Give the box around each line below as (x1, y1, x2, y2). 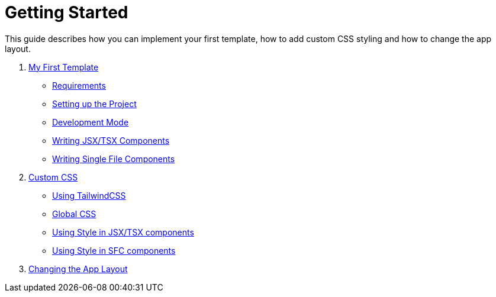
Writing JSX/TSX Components (52, 135, 170, 146)
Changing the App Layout (28, 263, 128, 274)
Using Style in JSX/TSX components (52, 227, 194, 237)
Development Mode (52, 117, 129, 127)
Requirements (52, 80, 106, 91)
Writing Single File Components (52, 153, 175, 164)
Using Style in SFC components (52, 245, 176, 256)
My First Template (28, 62, 99, 72)
